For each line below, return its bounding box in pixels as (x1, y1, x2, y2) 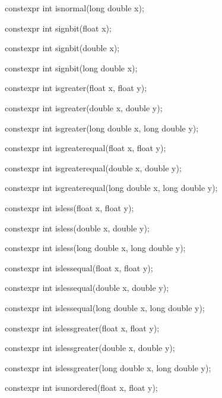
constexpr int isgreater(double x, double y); (5, 101, 163, 114)
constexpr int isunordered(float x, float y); (5, 381, 158, 394)
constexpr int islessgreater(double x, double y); (5, 341, 175, 354)
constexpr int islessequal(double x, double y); (5, 281, 169, 294)
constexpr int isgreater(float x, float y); (5, 82, 147, 94)
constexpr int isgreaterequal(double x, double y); (5, 161, 182, 174)
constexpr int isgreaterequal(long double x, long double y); (5, 181, 218, 194)
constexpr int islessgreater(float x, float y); (5, 321, 160, 334)
